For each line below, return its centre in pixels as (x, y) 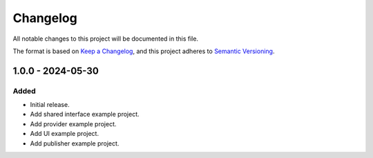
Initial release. (50, 105)
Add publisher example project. (75, 143)
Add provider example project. (73, 124)
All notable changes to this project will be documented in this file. (106, 39)
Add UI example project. (65, 134)
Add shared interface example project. (85, 115)
